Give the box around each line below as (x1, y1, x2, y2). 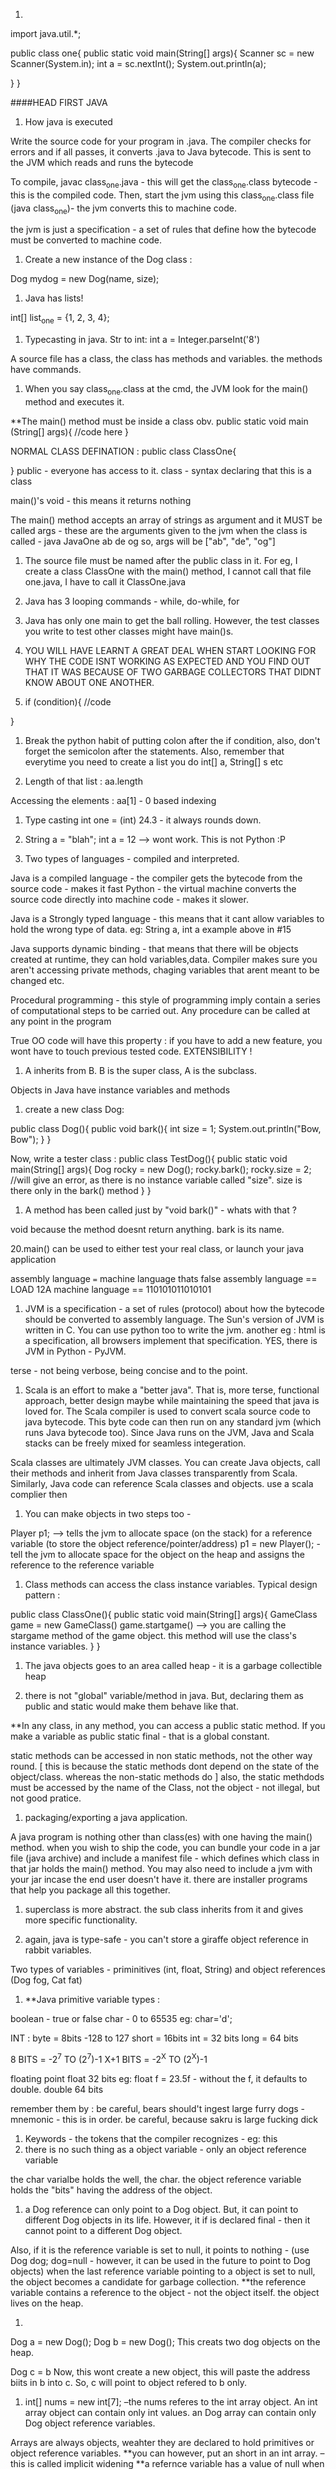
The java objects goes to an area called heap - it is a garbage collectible (24, 1659, 323, 1671)
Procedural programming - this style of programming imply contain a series (10, 994, 321, 1006)
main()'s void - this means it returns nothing (10, 494, 192, 506)
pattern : (24, 1589, 61, 1601)
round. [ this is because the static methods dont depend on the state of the (10, 1760, 320, 1772)
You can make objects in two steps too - (24, 1507, 192, 1519)
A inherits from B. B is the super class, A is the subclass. (24, 1064, 257, 1076)
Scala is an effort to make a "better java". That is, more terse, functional (24, 1384, 320, 1396)
